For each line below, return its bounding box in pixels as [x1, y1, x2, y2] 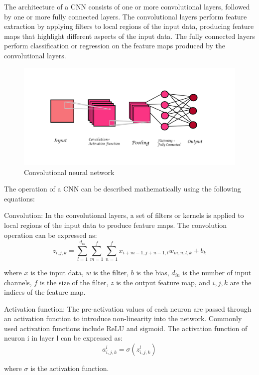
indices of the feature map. [4, 287, 86, 297]
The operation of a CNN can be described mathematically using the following [4, 184, 241, 194]
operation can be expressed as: [4, 229, 97, 240]
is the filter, [93, 267, 129, 277]
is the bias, [136, 267, 169, 277]
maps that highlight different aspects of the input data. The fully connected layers [4, 30, 255, 41]
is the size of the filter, [39, 277, 109, 287]
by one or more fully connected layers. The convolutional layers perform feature [4, 11, 247, 21]
